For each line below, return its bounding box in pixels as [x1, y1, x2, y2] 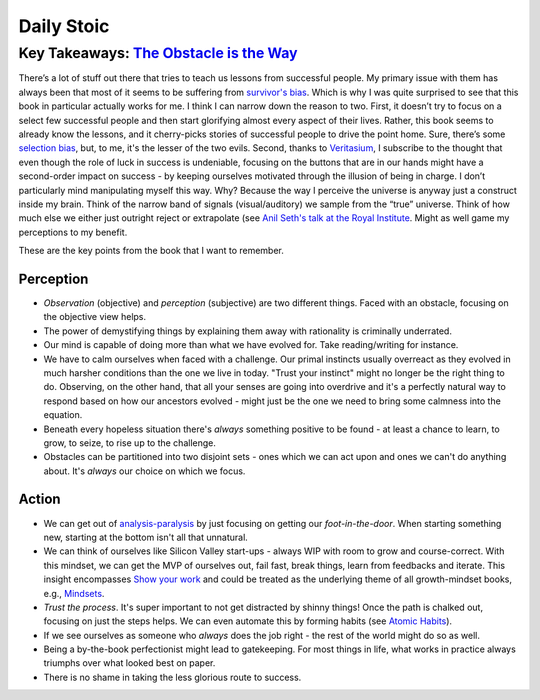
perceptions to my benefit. [18, 226, 128, 238]
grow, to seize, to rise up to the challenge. [43, 436, 217, 449]
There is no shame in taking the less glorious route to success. [43, 671, 302, 683]
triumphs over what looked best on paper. [43, 657, 216, 669]
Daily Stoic [18, 15, 110, 37]
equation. [43, 409, 83, 421]
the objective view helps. [43, 311, 147, 323]
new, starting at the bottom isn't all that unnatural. [43, 531, 249, 543]
